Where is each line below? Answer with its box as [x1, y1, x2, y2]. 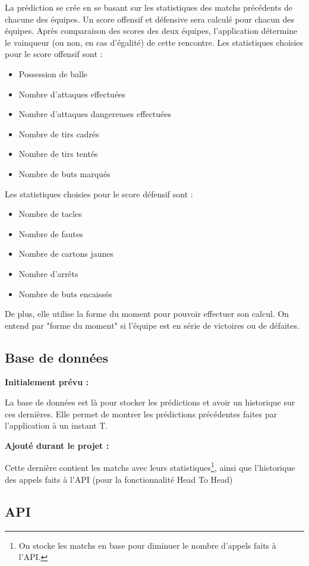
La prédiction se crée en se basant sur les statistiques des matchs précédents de [5, 1, 293, 13]
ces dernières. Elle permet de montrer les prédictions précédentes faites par [5, 407, 278, 420]
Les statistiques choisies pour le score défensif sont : [5, 187, 193, 200]
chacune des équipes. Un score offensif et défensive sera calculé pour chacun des [5, 12, 295, 25]
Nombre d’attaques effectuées [18, 87, 125, 100]
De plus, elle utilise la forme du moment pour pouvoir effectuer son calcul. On [5, 307, 289, 320]
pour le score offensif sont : [5, 48, 103, 60]
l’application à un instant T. [5, 419, 108, 432]
